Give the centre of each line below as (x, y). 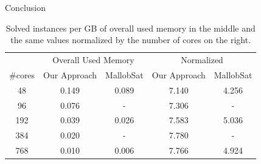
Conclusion (25, 7)
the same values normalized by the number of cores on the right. (131, 40)
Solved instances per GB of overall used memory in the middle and (130, 28)
